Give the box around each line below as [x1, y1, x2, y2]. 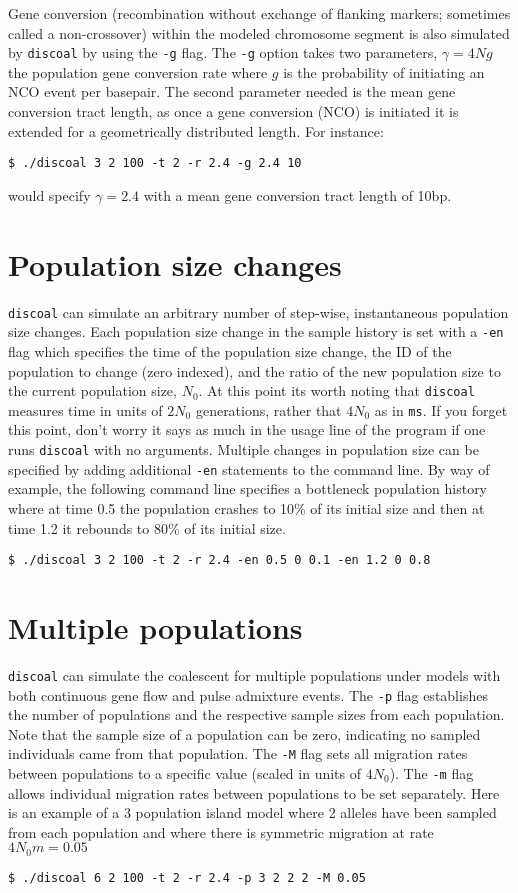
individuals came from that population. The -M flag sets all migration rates [8, 743, 468, 764]
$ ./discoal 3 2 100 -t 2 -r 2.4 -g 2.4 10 [8, 156, 302, 171]
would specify [8, 184, 91, 205]
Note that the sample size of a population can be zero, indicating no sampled [8, 723, 481, 744]
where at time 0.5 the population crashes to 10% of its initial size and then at [8, 497, 485, 518]
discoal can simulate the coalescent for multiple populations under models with [8, 664, 501, 685]
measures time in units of [8, 399, 163, 420]
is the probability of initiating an [283, 61, 485, 82]
